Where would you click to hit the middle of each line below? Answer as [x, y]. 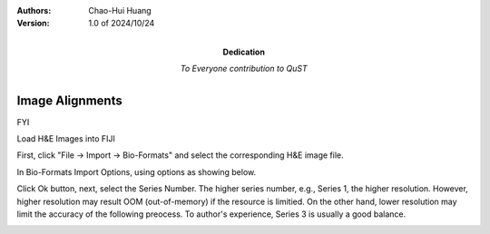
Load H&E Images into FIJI [66, 139]
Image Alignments [69, 100]
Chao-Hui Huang [120, 10]
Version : [33, 24]
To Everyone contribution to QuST [244, 69]
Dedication [244, 52]
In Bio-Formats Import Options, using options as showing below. [137, 171]
